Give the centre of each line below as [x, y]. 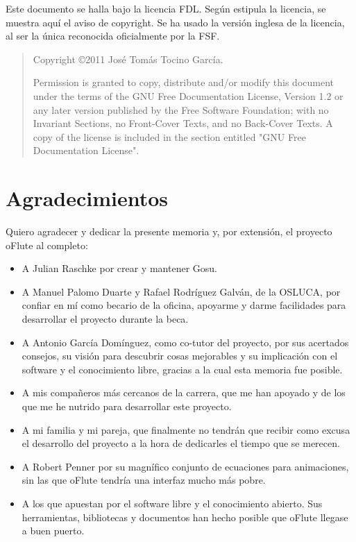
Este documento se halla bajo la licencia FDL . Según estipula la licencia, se [166, 8]
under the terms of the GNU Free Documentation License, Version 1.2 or [188, 95]
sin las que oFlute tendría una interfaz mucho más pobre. [144, 480]
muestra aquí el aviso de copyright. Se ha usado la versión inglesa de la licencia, [175, 22]
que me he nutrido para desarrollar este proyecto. [127, 406]
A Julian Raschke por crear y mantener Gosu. [119, 268]
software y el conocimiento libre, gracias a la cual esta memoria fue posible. [182, 369]
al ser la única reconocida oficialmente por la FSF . [113, 36]
